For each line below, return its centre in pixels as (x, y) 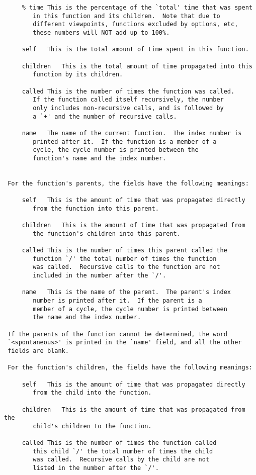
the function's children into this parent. (107, 233)
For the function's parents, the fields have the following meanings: (128, 183)
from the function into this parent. (96, 208)
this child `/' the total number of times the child (123, 451)
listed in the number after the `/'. (96, 468)
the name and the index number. (87, 317)
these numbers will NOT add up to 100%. (101, 32)
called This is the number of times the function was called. (128, 91)
